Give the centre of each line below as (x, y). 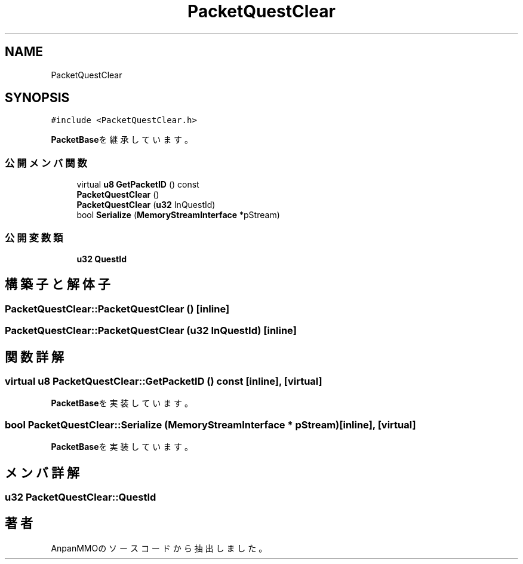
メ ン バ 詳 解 (42, 473)
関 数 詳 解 (34, 357)
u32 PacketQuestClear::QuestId (81, 497)
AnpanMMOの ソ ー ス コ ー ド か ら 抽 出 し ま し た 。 (159, 548)
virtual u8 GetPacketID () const (138, 185)
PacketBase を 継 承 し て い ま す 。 (122, 140)
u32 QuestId (101, 259)
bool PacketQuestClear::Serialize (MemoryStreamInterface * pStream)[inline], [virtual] (210, 424)
